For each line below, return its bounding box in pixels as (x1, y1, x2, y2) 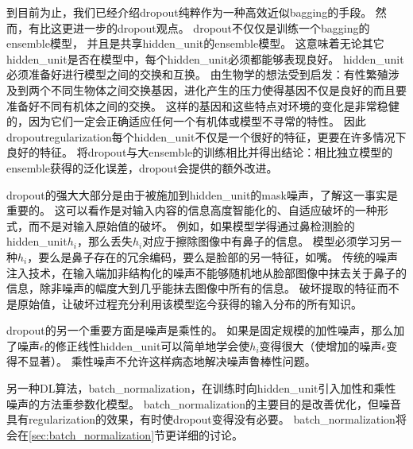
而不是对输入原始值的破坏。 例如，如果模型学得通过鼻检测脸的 (28, 217, 355, 234)
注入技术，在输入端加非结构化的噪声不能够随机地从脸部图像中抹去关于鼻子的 (6, 264, 407, 281)
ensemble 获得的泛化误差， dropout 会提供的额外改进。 (6, 159, 278, 176)
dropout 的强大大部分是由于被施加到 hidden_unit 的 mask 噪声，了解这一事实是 (6, 186, 398, 203)
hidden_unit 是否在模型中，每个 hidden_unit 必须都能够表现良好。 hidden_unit (6, 50, 404, 67)
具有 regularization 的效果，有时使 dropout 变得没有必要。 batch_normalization (6, 411, 396, 428)
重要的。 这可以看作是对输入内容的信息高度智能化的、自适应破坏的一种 (6, 202, 377, 219)
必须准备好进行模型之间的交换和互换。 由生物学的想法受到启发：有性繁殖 (6, 66, 388, 83)
